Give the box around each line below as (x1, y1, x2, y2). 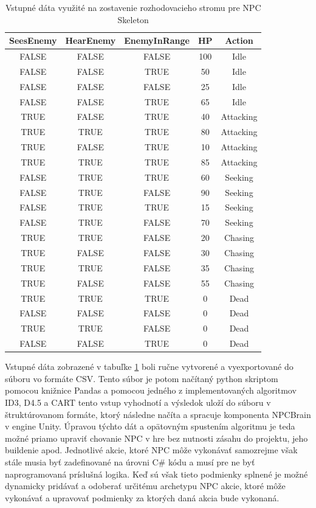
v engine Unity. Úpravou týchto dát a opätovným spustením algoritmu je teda (5, 420, 295, 433)
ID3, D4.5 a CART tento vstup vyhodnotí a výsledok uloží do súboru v (5, 395, 271, 408)
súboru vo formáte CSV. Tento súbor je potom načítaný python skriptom (5, 372, 278, 384)
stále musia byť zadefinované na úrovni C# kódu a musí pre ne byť (5, 455, 255, 468)
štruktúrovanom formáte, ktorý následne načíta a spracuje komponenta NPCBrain (5, 408, 311, 420)
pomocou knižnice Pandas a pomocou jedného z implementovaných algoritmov (5, 384, 297, 397)
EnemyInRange (124, 34, 190, 47)
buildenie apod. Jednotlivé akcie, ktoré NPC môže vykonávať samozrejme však (5, 444, 298, 456)
